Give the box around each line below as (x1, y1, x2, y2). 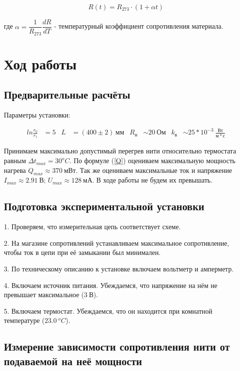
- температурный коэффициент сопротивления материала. (54, 21, 224, 31)
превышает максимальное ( (4, 289, 84, 300)
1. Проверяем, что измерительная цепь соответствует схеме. (4, 221, 181, 232)
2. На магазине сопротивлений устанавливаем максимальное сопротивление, (4, 237, 229, 248)
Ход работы (4, 53, 77, 73)
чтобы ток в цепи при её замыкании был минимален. (4, 247, 161, 257)
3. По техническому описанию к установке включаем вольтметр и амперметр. (4, 264, 234, 274)
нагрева (4, 165, 26, 175)
